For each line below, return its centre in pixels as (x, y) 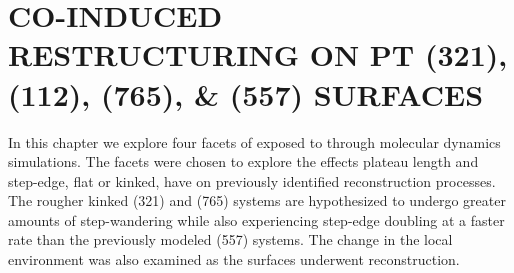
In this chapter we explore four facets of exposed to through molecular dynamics (254, 141)
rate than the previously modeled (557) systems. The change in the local (230, 239)
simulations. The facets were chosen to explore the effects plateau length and (243, 161)
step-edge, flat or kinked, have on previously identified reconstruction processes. (252, 180)
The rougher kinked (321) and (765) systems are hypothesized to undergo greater (257, 200)
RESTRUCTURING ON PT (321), (258, 54)
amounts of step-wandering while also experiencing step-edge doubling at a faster (256, 219)
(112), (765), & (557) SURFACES (246, 93)
